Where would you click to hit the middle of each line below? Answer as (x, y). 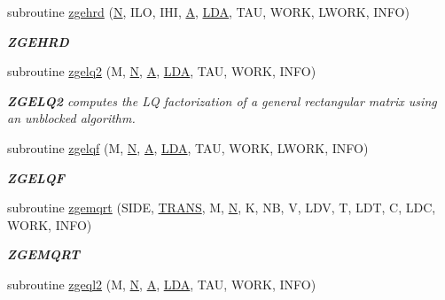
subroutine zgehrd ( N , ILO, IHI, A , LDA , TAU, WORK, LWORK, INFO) (208, 12)
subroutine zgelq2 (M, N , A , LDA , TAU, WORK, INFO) (162, 71)
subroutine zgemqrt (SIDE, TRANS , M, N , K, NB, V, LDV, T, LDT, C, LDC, (222, 208)
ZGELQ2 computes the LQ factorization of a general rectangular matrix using (222, 100)
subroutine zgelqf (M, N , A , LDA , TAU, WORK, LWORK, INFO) (188, 147)
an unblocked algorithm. (71, 118)
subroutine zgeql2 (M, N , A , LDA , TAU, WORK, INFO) (162, 284)
